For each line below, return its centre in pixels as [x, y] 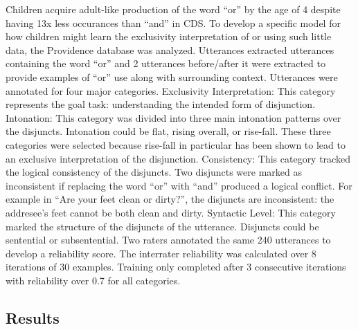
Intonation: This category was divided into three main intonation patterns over [173, 117]
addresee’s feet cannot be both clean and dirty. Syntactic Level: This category [171, 212]
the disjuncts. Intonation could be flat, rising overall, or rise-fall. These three [168, 131]
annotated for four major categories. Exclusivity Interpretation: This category [171, 90]
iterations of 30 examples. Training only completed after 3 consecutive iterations [176, 267]
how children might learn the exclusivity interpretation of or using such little [169, 36]
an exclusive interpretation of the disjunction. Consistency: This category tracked [178, 158]
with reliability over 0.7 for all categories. [93, 280]
